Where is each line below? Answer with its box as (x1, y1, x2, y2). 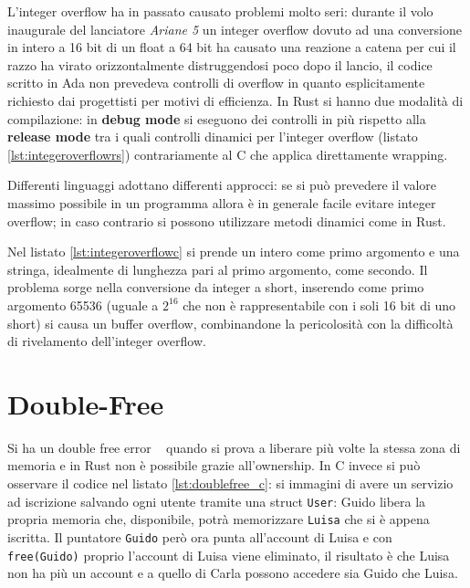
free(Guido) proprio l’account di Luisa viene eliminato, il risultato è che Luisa (7, 545, 450, 564)
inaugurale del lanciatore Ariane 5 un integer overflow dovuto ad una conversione (7, 19, 462, 38)
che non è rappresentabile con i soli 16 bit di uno (183, 295, 456, 314)
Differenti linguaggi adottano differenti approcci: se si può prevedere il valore (7, 175, 436, 194)
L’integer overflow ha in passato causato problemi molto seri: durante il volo (7, 2, 433, 20)
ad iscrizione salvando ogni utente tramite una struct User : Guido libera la (7, 491, 426, 510)
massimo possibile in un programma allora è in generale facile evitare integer (7, 193, 436, 212)
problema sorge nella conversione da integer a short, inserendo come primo (7, 278, 424, 297)
